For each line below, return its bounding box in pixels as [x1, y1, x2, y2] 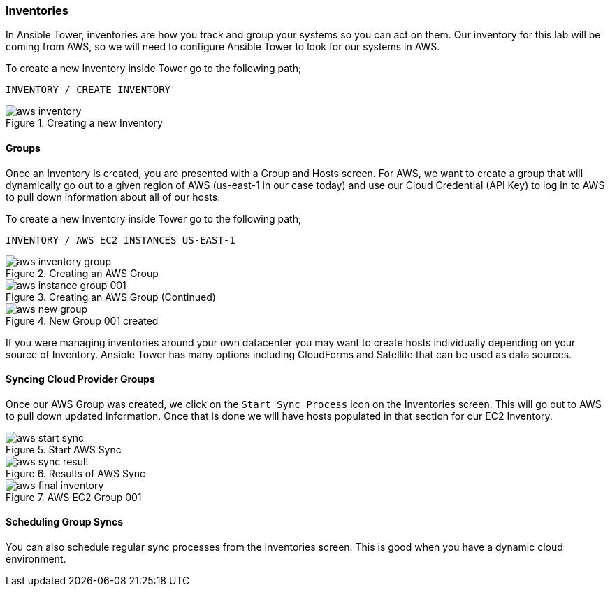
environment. [6, 553, 66, 565]
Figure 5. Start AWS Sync [6, 443, 122, 456]
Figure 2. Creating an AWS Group [6, 267, 159, 279]
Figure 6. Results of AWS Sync [6, 467, 146, 479]
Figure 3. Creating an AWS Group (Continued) [6, 290, 216, 303]
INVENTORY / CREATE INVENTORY [6, 84, 171, 96]
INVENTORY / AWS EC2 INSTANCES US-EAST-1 [6, 234, 235, 246]
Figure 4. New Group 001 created [6, 314, 159, 327]
